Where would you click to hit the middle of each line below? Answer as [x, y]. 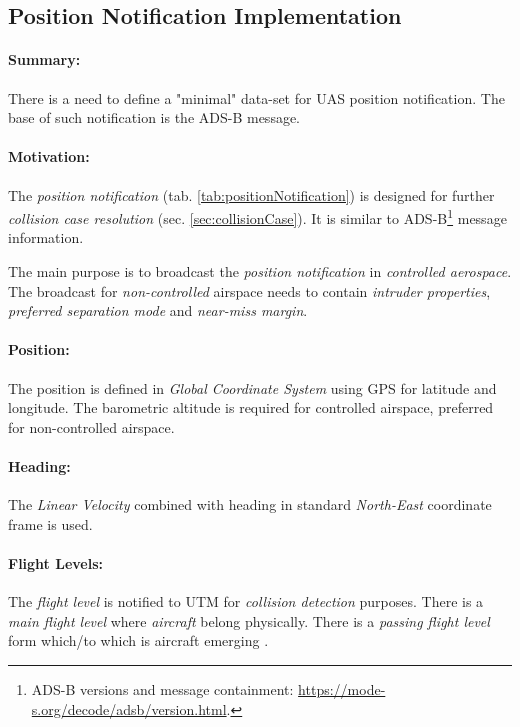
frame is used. [50, 523]
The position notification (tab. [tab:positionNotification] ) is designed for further [251, 194]
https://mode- [342, 688]
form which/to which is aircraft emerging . [138, 640]
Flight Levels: [56, 562]
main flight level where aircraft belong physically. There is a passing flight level [249, 620]
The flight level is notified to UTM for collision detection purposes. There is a [246, 601]
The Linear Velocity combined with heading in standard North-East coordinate [250, 504]
